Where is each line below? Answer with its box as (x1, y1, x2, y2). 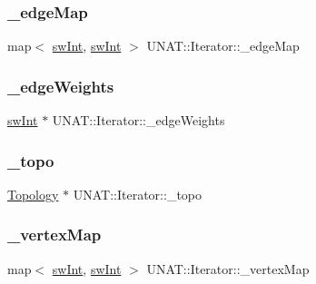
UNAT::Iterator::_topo (73, 184, 202, 203)
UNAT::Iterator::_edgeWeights (52, 111, 225, 130)
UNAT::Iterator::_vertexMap (146, 259, 310, 278)
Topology (7, 184, 59, 203)
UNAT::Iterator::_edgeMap (146, 36, 300, 55)
